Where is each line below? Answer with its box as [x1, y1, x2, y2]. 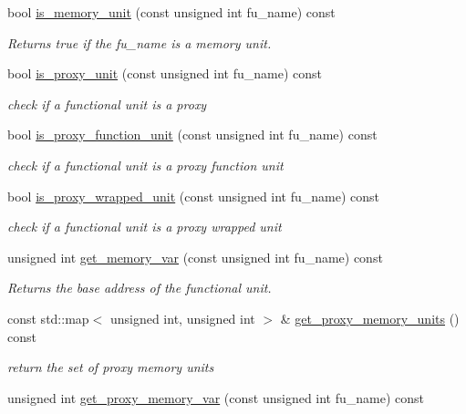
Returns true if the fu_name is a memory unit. [7, 33, 272, 52]
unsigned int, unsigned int [109, 308, 255, 327]
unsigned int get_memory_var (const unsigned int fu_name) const [7, 247, 383, 266]
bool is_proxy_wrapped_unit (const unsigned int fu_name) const [7, 186, 380, 205]
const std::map [7, 308, 89, 327]
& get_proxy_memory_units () [280, 308, 460, 327]
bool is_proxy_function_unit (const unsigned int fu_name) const [7, 125, 378, 144]
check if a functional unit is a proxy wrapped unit [7, 217, 282, 236]
